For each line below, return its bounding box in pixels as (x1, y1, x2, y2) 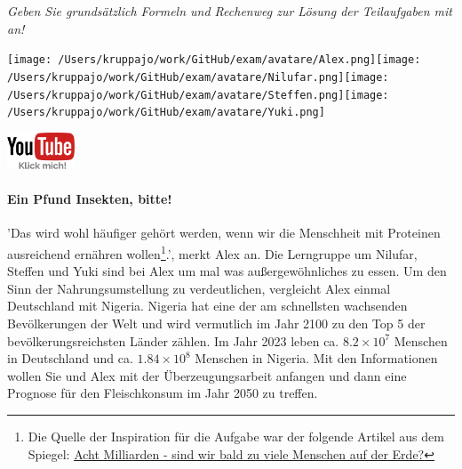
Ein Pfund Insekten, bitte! (7, 190, 172, 208)
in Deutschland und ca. (7, 349, 133, 368)
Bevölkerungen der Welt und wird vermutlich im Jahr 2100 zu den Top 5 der (7, 314, 426, 333)
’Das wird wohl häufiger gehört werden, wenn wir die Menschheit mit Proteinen (7, 223, 441, 242)
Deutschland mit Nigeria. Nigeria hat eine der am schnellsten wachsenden (7, 296, 408, 315)
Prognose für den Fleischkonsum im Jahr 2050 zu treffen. (7, 384, 318, 402)
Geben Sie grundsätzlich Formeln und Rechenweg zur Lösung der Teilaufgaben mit (7, 2, 452, 20)
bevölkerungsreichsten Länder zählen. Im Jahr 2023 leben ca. (7, 331, 339, 350)
